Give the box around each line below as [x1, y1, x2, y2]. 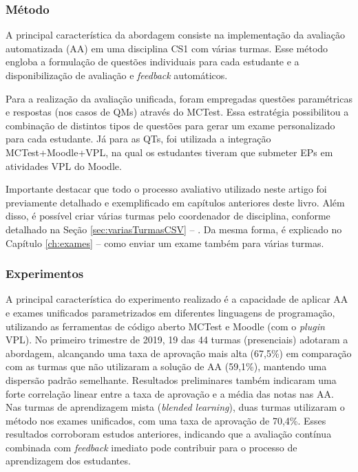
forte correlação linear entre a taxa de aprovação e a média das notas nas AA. [6, 386, 334, 400]
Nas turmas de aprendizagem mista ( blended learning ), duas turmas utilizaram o [6, 400, 345, 414]
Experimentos [6, 265, 84, 282]
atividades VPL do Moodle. [6, 158, 122, 173]
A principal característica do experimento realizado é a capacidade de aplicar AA [6, 292, 348, 306]
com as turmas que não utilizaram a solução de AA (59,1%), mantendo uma [6, 359, 327, 374]
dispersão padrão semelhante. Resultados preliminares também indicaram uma [6, 372, 337, 387]
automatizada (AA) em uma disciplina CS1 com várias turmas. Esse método [6, 41, 328, 55]
